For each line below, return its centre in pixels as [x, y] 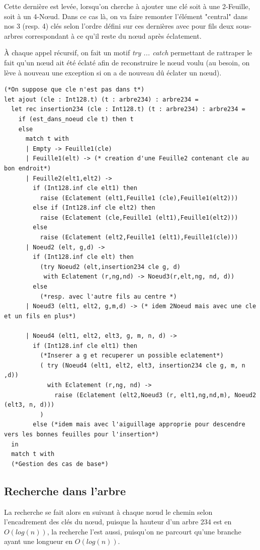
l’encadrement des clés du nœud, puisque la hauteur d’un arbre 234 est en [118, 522]
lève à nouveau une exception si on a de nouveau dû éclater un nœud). [113, 72]
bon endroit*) [28, 168]
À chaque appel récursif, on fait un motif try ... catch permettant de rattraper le [128, 53]
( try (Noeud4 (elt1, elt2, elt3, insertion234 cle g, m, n [143, 365]
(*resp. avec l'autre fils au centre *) [108, 296]
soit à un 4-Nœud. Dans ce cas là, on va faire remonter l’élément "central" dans [126, 16]
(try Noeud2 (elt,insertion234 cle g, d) [110, 267]
